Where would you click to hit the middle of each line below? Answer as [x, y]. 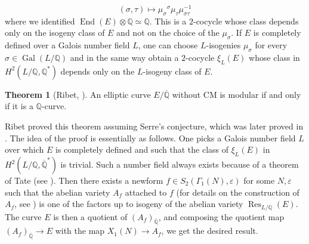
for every [271, 45]
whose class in [274, 58]
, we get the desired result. [210, 231]
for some [259, 180]
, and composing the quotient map [221, 216]
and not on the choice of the [168, 33]
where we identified [40, 21]
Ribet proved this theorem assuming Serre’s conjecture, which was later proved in [154, 126]
